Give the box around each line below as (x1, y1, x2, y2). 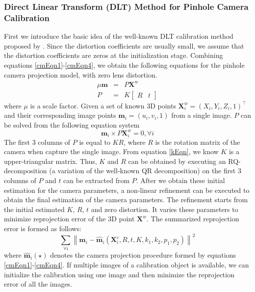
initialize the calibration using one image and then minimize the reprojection (4, 269, 234, 279)
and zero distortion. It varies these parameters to (91, 204, 238, 214)
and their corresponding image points (4, 110, 116, 120)
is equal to (79, 136, 110, 147)
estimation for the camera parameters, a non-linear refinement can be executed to (4, 185, 250, 195)
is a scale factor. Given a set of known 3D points (30, 100, 176, 110)
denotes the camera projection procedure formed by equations (50, 250, 236, 260)
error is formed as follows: (4, 223, 81, 234)
